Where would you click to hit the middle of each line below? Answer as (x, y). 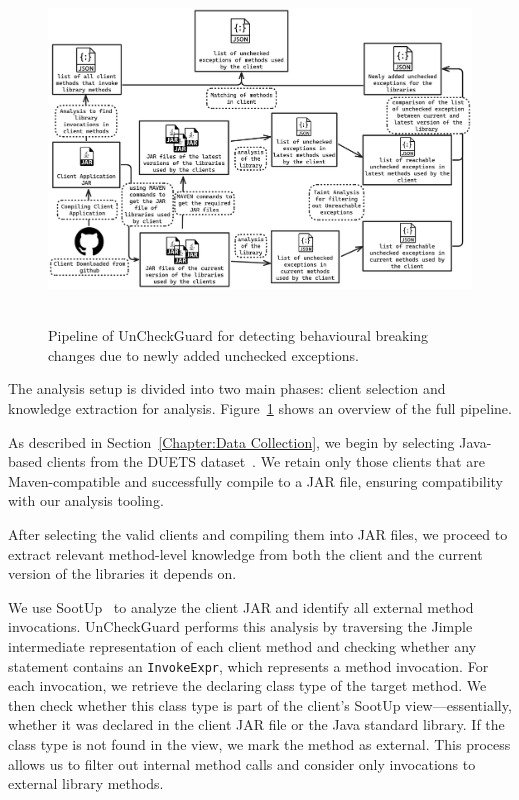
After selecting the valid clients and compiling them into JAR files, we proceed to (258, 534)
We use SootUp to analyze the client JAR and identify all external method (241, 606)
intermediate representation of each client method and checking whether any (242, 645)
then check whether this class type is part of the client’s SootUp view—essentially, (260, 704)
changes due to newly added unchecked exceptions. (203, 354)
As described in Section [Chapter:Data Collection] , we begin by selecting (231, 441)
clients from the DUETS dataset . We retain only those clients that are (265, 461)
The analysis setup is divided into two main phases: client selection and (227, 388)
